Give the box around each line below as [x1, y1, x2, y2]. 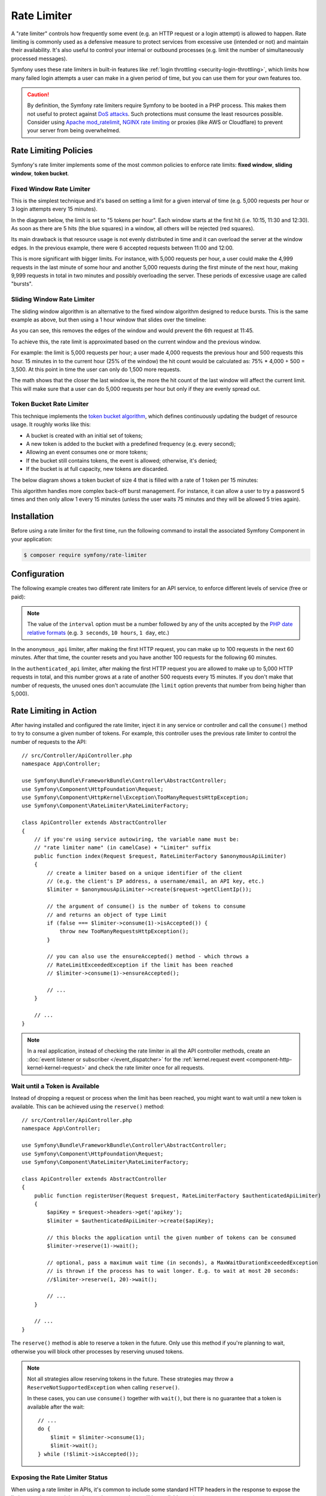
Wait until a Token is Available [11, 1082, 100, 1090]
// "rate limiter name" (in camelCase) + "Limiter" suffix [33, 844, 211, 851]
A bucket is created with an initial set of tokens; [26, 431, 143, 439]
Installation [11, 512, 54, 522]
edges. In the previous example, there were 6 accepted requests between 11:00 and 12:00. [11, 244, 234, 251]
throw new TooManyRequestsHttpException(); [59, 928, 189, 935]
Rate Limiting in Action [11, 706, 97, 716]
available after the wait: [27, 1403, 85, 1410]
